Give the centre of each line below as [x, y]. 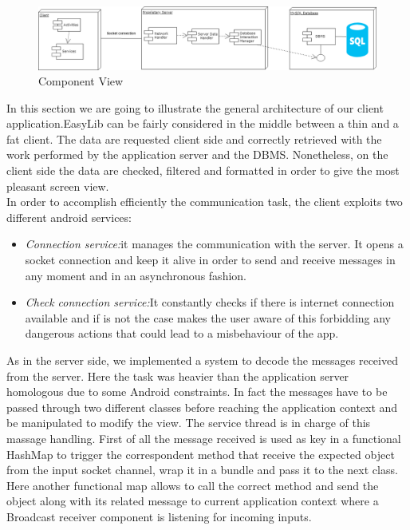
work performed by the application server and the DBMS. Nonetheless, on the [197, 154]
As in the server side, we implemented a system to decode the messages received [202, 360]
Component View [81, 81]
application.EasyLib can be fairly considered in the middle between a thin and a [203, 123]
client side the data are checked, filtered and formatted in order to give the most [203, 170]
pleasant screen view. [58, 186]
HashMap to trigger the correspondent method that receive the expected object [201, 454]
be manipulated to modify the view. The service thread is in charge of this [189, 423]
